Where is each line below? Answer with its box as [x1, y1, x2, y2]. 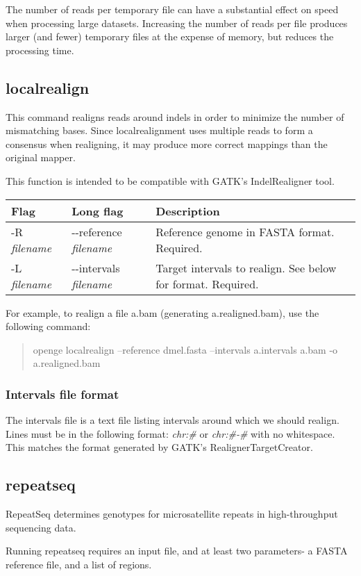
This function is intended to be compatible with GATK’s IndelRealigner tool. [6, 173, 335, 188]
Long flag [72, 202, 124, 219]
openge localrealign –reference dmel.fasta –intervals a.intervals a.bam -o [33, 342, 338, 356]
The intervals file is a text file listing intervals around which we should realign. [6, 413, 339, 427]
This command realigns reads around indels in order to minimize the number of [6, 109, 344, 124]
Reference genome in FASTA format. [156, 223, 335, 240]
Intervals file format [6, 385, 119, 402]
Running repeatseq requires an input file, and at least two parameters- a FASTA [6, 543, 348, 558]
